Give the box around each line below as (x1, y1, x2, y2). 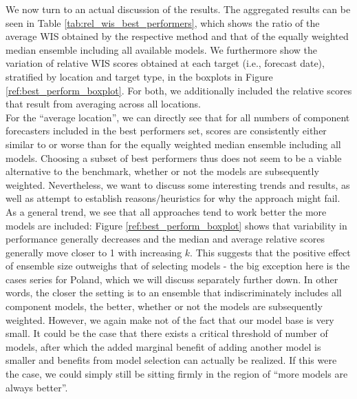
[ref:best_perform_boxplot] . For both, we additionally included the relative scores (6, 83, 352, 97)
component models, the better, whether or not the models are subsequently (6, 299, 323, 314)
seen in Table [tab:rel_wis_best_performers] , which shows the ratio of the (6, 15, 320, 30)
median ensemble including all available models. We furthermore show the (6, 42, 318, 57)
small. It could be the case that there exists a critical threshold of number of (6, 326, 328, 340)
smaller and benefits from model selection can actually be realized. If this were (6, 353, 337, 367)
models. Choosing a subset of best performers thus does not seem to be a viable (6, 150, 342, 165)
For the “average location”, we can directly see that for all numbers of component (6, 110, 350, 124)
